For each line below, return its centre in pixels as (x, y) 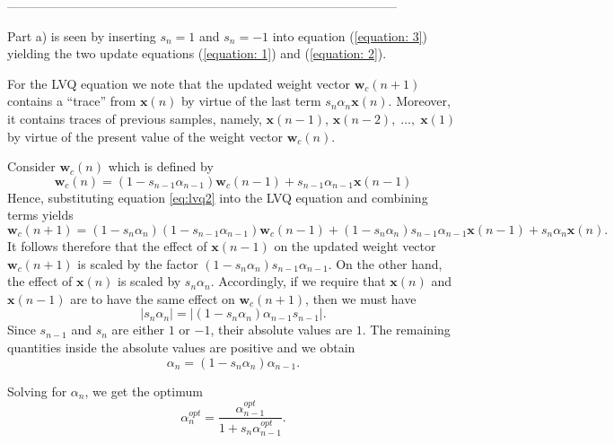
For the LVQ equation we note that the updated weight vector (179, 83)
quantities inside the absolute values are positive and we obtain (181, 347)
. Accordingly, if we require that (298, 281)
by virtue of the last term (251, 101)
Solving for (37, 391)
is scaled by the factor (138, 263)
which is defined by (161, 166)
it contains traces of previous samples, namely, (135, 118)
